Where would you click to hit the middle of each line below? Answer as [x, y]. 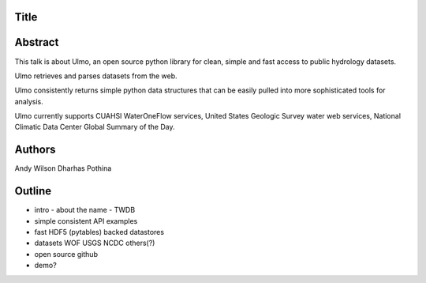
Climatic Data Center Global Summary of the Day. [95, 127]
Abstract [37, 42]
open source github [66, 254]
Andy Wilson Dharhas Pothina [63, 168]
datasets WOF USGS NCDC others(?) [95, 243]
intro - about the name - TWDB [85, 210]
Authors [35, 150]
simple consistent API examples [86, 221]
